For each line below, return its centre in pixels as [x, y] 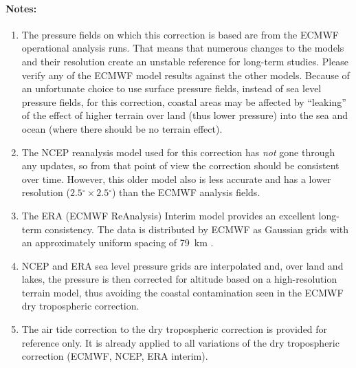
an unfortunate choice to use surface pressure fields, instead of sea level [171, 88]
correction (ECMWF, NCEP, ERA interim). [115, 356]
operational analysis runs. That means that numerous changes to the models [183, 48]
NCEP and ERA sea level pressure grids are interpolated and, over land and [182, 265]
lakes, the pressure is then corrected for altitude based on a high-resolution [179, 279]
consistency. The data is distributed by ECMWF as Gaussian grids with [197, 229]
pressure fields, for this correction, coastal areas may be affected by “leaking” [184, 101]
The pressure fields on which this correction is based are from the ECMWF [180, 34]
